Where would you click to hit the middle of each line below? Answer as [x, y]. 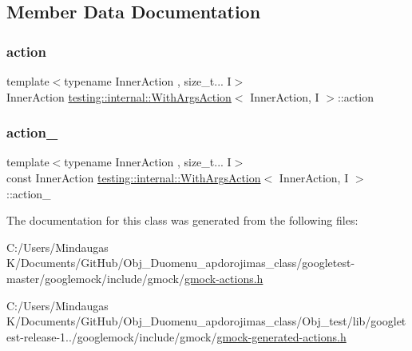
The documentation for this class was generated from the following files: [182, 220]
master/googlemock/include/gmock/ [95, 278]
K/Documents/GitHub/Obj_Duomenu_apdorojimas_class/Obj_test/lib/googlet [206, 321]
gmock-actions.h [224, 278]
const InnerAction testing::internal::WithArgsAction [134, 177]
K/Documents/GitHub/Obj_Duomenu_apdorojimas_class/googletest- [181, 263]
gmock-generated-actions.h [281, 336]
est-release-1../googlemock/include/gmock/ [112, 336]
